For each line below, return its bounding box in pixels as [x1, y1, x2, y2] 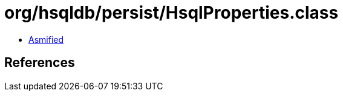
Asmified [28, 34, 64, 45]
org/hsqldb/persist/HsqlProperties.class [4, 2, 339, 23]
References [4, 55, 75, 71]
